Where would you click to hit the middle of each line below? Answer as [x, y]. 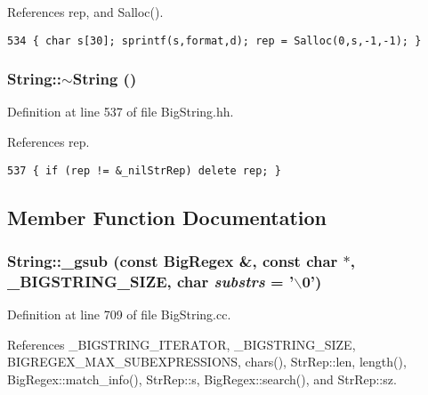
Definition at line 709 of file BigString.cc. [119, 314]
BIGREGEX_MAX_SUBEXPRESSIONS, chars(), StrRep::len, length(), [207, 362]
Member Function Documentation [167, 217]
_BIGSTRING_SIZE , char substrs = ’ [151, 281]
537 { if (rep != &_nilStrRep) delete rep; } [144, 170]
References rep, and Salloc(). [85, 12]
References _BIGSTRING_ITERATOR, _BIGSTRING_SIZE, [182, 344]
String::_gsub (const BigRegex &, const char [173, 261]
